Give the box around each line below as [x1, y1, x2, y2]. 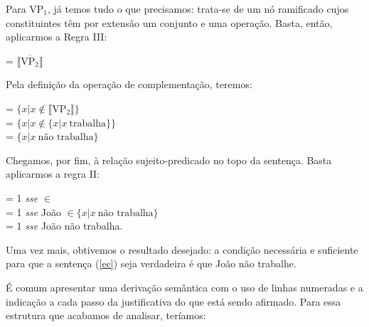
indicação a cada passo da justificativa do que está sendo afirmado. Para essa [6, 294, 341, 309]
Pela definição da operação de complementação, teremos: [6, 77, 252, 92]
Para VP [6, 1, 44, 16]
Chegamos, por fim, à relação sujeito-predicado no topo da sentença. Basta [6, 152, 332, 167]
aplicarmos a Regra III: [6, 29, 107, 44]
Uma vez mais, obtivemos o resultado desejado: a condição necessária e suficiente [6, 242, 358, 257]
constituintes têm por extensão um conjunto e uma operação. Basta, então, [6, 15, 333, 30]
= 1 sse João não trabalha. [6, 218, 123, 233]
